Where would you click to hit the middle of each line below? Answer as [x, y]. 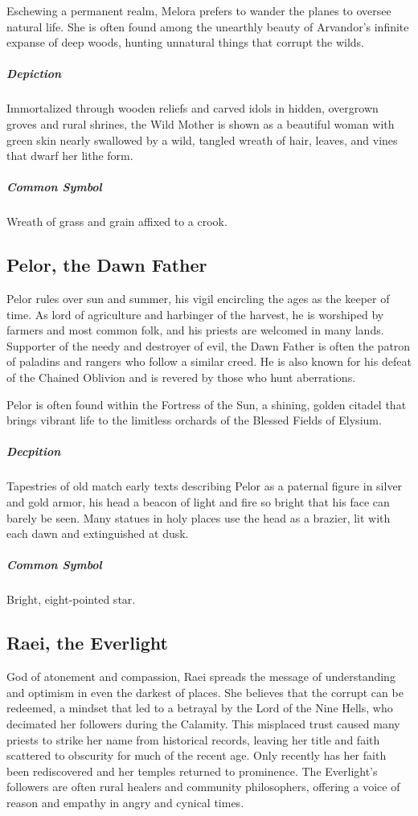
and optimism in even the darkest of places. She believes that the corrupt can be [205, 692]
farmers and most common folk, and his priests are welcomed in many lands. [195, 330]
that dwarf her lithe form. [70, 156]
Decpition [34, 451]
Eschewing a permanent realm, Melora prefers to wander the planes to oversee [199, 10]
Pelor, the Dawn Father [107, 265]
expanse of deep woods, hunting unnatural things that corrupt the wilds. [185, 42]
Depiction [34, 74]
